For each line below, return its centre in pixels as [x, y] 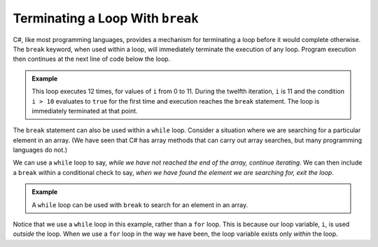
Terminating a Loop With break [106, 18]
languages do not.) [40, 150]
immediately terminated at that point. [85, 111]
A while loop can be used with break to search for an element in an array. [140, 205]
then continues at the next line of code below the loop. [92, 59]
